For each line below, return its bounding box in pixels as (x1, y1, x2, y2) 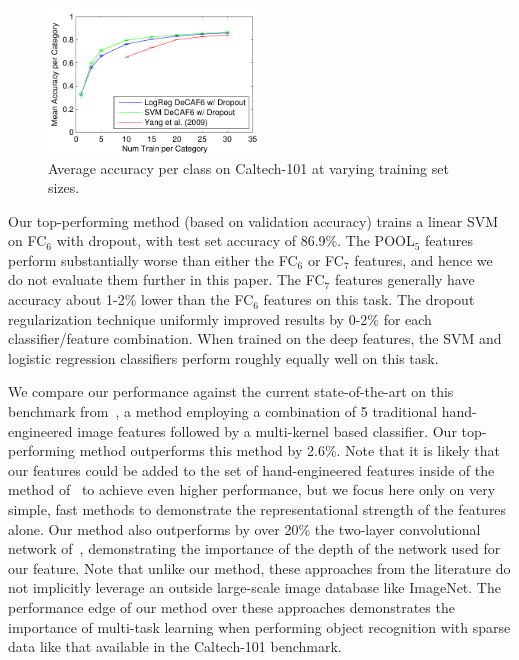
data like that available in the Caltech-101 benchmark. (8, 636, 342, 657)
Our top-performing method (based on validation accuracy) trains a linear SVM (8, 210, 499, 231)
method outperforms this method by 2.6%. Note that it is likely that (79, 440, 500, 461)
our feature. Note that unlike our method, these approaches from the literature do (8, 557, 511, 578)
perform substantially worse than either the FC (8, 249, 298, 270)
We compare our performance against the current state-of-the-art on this (8, 381, 454, 402)
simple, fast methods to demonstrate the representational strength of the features (8, 499, 507, 519)
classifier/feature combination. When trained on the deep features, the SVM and (8, 328, 502, 349)
